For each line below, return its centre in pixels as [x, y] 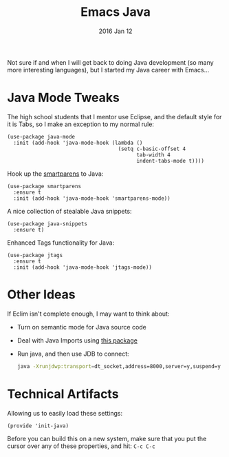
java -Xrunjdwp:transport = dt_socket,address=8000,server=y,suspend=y [119, 366]
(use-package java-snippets [47, 224]
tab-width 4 [153, 155]
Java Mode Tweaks [64, 98]
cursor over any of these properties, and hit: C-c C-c [81, 446]
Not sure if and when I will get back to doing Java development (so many [111, 62]
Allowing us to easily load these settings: [65, 413]
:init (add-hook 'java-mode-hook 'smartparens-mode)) [92, 198]
